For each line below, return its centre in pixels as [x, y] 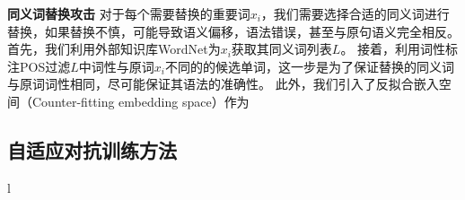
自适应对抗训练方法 [92, 149]
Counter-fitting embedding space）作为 [140, 101]
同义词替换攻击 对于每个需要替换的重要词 [129, 13]
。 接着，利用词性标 [399, 49]
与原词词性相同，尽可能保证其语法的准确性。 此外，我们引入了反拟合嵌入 [223, 84]
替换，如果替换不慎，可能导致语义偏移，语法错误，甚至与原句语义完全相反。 [233, 31]
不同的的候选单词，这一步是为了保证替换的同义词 [309, 66]
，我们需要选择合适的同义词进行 [355, 13]
